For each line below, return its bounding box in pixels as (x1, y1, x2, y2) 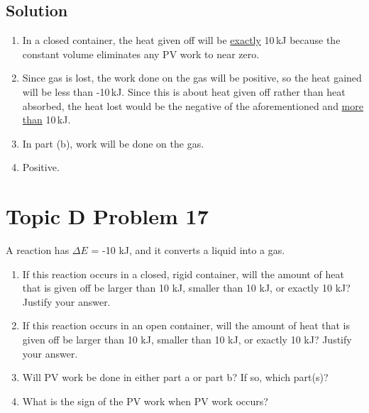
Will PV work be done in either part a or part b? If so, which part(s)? (22, 370, 329, 385)
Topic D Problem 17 (6, 202, 209, 231)
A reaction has (6, 243, 70, 258)
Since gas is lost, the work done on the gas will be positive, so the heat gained (22, 70, 362, 85)
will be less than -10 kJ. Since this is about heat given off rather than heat (22, 84, 346, 99)
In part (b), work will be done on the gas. (22, 136, 204, 150)
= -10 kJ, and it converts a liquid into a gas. (91, 243, 285, 258)
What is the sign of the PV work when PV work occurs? (22, 393, 268, 408)
